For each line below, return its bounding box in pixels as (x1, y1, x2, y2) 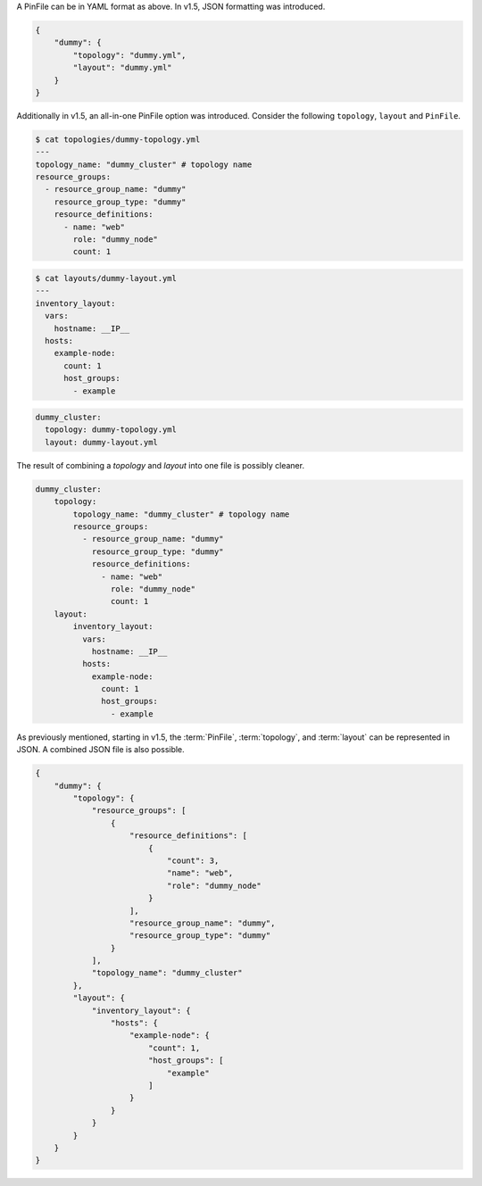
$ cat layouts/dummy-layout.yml (35, 273, 178, 283)
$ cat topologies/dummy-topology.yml (35, 134, 201, 145)
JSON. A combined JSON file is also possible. (16, 744, 185, 755)
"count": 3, (166, 855, 220, 866)
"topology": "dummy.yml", (72, 50, 187, 60)
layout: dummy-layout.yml (45, 437, 158, 447)
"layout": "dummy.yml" (72, 62, 173, 73)
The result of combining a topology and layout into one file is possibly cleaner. (16, 460, 305, 470)
